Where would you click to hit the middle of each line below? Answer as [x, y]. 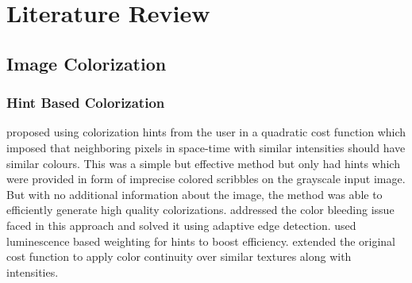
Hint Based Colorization [86, 103]
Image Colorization [87, 63]
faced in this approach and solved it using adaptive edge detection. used [181, 225]
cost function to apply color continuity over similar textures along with [179, 256]
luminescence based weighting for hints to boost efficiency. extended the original [201, 241]
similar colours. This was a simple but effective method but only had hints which [203, 163]
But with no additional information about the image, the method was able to [194, 194]
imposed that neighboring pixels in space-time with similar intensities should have [206, 147]
